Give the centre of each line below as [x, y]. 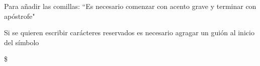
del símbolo [22, 42]
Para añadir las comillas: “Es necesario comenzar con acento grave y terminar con [130, 6]
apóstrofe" [20, 16]
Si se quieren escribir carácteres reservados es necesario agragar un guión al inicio [129, 33]
